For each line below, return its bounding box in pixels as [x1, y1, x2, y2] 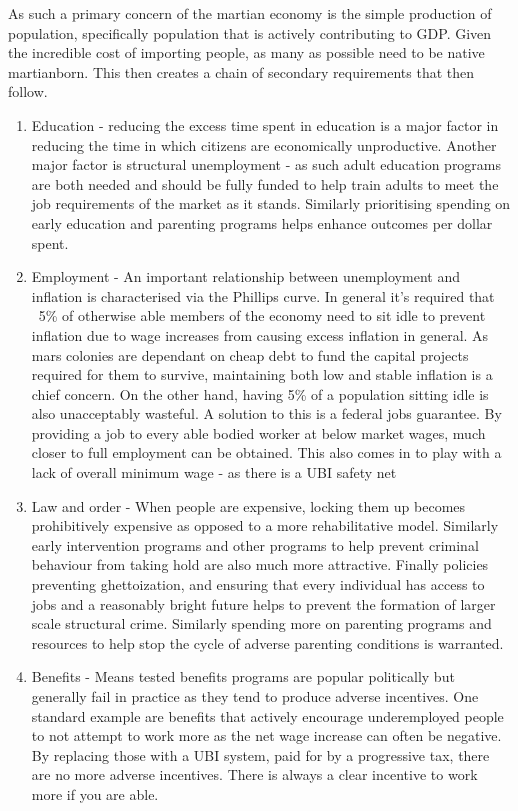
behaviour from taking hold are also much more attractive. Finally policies [31, 554, 489, 575]
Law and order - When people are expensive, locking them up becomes [31, 495, 466, 516]
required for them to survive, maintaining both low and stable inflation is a [31, 364, 493, 385]
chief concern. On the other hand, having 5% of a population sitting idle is [31, 383, 489, 404]
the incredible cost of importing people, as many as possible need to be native [8, 42, 485, 63]
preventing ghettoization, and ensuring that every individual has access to [31, 574, 485, 595]
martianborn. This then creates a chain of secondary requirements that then [8, 61, 475, 82]
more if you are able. [31, 783, 159, 804]
